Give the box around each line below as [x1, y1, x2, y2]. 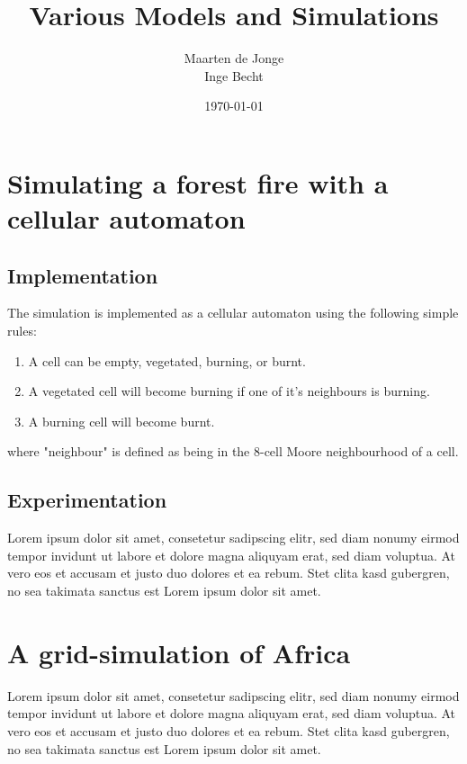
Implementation [7, 261, 158, 289]
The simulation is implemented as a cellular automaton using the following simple [7, 303, 459, 322]
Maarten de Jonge [184, 49, 284, 67]
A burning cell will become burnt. [28, 411, 215, 430]
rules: [7, 321, 37, 340]
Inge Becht [204, 66, 264, 85]
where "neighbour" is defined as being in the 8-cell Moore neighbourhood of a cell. [7, 442, 459, 461]
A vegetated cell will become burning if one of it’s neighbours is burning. [28, 382, 430, 400]
